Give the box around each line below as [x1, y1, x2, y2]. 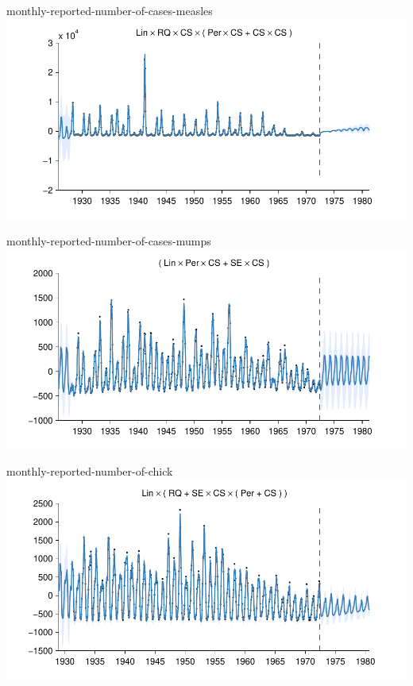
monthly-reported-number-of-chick [6, 463, 173, 480]
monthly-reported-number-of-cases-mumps [6, 233, 211, 249]
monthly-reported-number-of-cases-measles [6, 2, 213, 18]
